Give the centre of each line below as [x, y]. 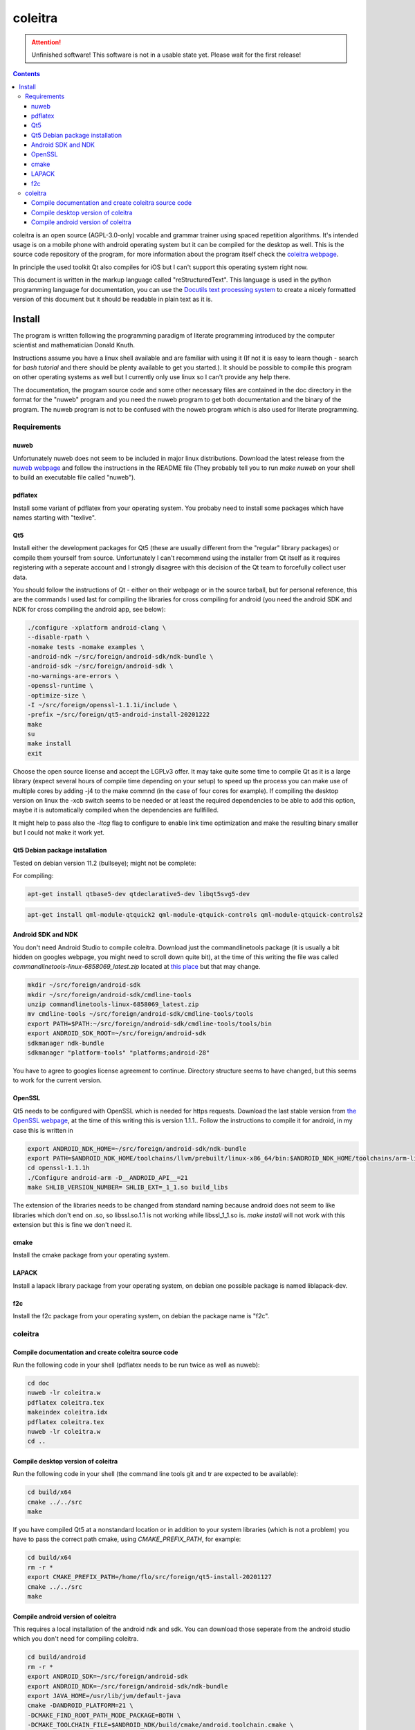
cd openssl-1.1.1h [58, 1168]
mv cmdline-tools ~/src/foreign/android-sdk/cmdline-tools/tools [140, 1014]
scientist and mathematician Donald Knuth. [74, 345]
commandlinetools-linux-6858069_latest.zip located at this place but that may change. [137, 967]
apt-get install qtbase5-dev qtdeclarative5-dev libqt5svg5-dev [139, 894]
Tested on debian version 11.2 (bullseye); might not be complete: [104, 863]
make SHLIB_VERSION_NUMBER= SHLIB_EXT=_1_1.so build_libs [128, 1187]
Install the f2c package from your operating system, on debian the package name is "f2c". [141, 1316]
